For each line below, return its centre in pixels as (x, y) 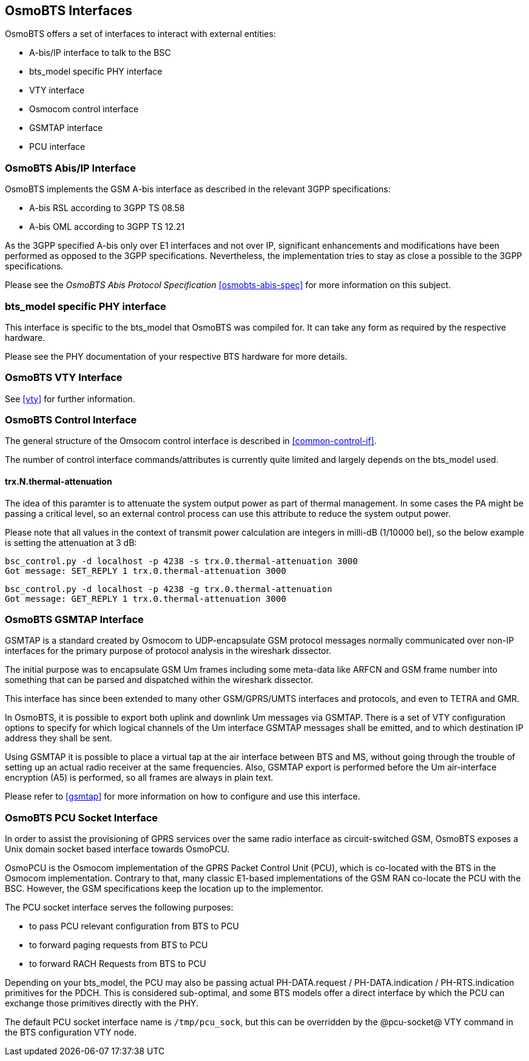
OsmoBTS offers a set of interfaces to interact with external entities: (140, 34)
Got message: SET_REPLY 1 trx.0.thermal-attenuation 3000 (146, 571)
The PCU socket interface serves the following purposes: (119, 908)
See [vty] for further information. (70, 399)
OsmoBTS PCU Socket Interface (82, 817)
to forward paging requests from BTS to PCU (119, 945)
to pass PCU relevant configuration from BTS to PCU (134, 926)
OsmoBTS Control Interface (71, 420)
